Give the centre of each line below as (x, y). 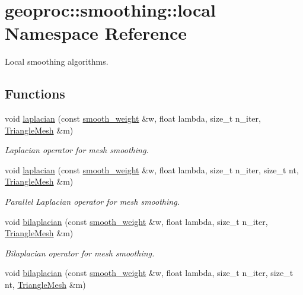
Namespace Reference (96, 33)
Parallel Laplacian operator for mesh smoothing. (92, 202)
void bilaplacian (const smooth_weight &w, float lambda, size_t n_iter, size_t (149, 273)
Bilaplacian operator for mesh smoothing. (80, 253)
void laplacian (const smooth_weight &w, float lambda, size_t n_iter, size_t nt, (152, 169)
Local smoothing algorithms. (57, 61)
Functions (35, 93)
